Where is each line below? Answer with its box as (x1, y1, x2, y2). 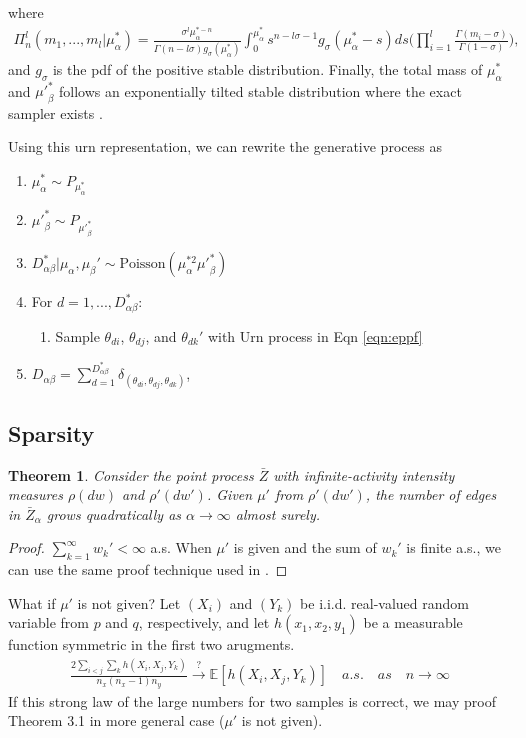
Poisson (119, 257, 166, 272)
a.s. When (150, 537, 212, 558)
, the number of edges (365, 484, 497, 505)
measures (8, 484, 63, 505)
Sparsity (8, 417, 95, 448)
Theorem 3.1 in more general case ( (8, 710, 225, 731)
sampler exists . (8, 102, 103, 123)
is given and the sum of (233, 537, 377, 558)
